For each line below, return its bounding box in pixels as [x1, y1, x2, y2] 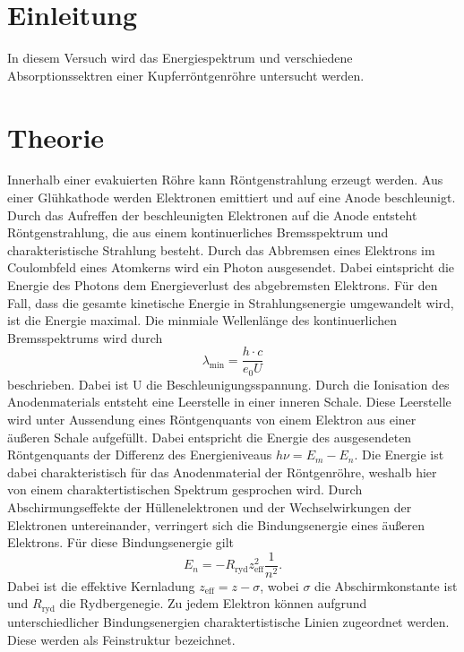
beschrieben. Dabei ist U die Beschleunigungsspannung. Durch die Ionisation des [7, 374, 450, 393]
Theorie [7, 118, 105, 155]
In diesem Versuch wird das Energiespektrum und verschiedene [7, 48, 353, 67]
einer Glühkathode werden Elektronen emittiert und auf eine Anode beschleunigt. [7, 188, 456, 207]
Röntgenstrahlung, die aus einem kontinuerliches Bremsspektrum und [7, 223, 389, 242]
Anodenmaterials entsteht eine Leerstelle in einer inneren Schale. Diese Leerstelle [7, 392, 451, 411]
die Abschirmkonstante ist [314, 576, 458, 595]
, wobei [260, 576, 299, 595]
